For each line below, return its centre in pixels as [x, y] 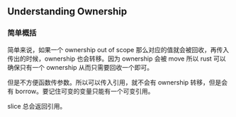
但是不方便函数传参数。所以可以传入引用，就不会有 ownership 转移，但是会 [118, 82]
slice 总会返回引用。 [37, 106]
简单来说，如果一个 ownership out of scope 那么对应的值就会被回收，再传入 [118, 49]
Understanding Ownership [67, 12]
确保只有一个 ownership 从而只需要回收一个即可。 [80, 67]
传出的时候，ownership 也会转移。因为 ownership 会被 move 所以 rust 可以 [117, 58]
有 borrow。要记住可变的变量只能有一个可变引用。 [81, 91]
